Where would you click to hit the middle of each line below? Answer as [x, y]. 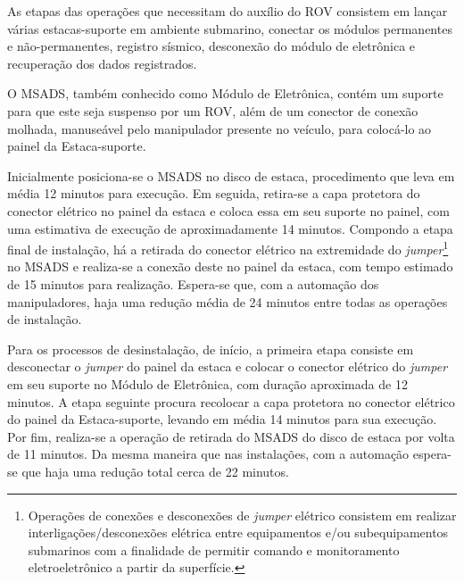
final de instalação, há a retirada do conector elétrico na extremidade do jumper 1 [228, 248]
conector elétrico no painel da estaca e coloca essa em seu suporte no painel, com [228, 210]
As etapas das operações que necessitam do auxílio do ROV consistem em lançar [228, 11]
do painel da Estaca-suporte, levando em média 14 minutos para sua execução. [222, 419]
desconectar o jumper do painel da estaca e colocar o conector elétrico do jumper [228, 366]
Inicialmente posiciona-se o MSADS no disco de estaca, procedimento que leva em [231, 175]
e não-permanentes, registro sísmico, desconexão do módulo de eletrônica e [211, 46]
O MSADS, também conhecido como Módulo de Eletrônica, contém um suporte [225, 93]
